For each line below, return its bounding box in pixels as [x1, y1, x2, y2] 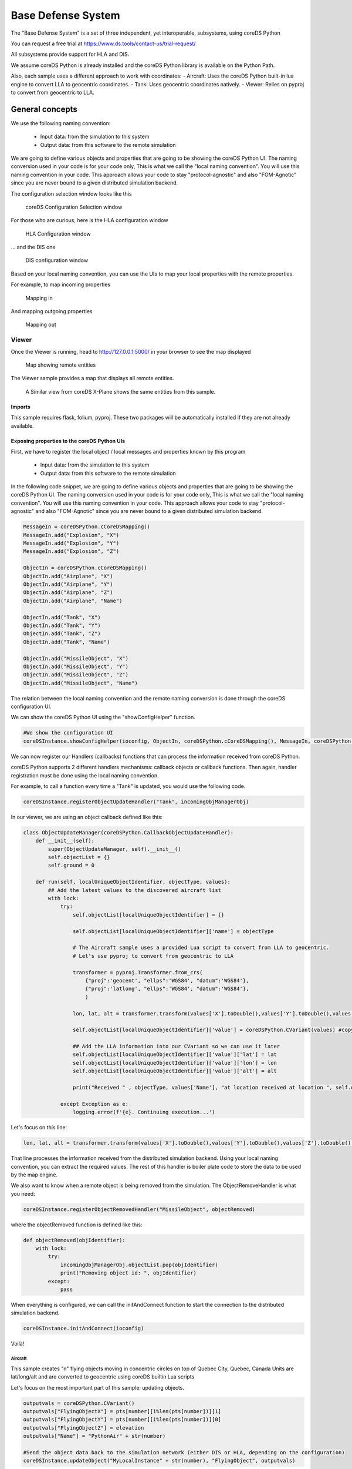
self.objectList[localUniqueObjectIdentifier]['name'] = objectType [72, 928, 274, 934]
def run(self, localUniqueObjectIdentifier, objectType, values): [35, 878, 231, 886]
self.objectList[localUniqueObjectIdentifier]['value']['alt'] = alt [72, 1068, 277, 1075]
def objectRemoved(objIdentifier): [23, 1237, 126, 1243]
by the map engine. [11, 1171, 58, 1178]
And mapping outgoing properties [11, 308, 93, 315]
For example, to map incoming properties [11, 281, 111, 288]
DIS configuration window [25, 257, 88, 264]
